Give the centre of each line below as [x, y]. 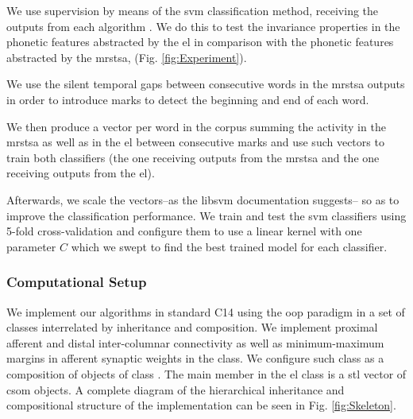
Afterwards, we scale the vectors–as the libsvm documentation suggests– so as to [203, 199]
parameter [31, 246]
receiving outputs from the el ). [81, 173]
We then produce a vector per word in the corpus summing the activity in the [196, 126]
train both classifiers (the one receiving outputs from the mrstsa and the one [193, 157]
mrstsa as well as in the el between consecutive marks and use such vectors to [195, 142]
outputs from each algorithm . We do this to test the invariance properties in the [203, 26]
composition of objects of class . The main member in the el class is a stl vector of [206, 373]
